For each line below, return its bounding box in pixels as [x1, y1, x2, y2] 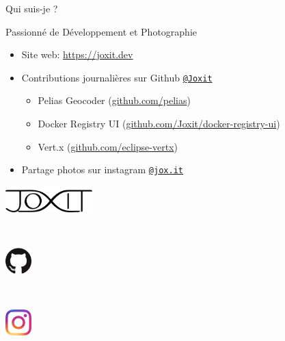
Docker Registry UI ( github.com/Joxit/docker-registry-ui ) [38, 116, 280, 131]
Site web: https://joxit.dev [21, 47, 133, 62]
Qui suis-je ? [5, 1, 58, 15]
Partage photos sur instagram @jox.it [21, 162, 183, 177]
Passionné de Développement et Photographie [5, 24, 197, 38]
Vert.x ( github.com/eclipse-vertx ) [38, 139, 178, 153]
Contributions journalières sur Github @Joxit [21, 70, 213, 84]
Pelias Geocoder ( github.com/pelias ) [38, 93, 191, 108]
